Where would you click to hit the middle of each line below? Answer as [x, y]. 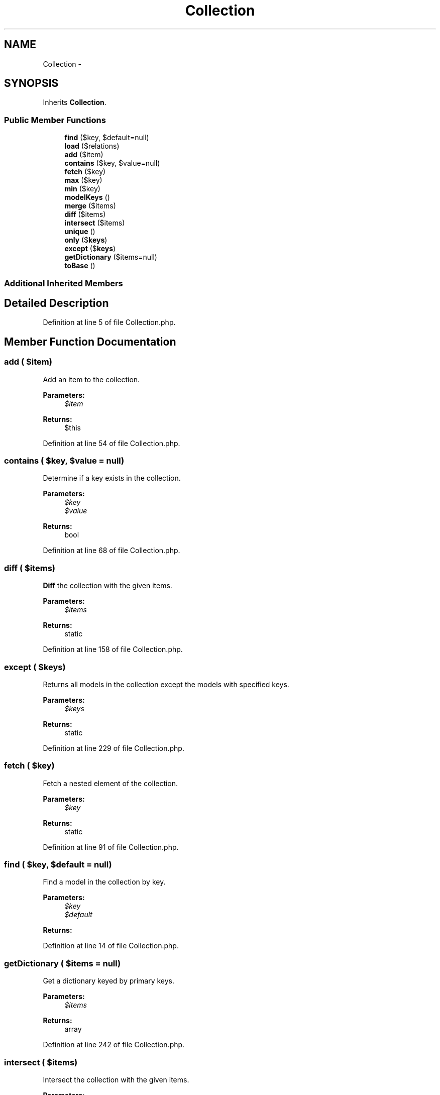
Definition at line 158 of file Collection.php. [113, 649]
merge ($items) [90, 206]
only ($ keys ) [86, 240]
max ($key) [83, 180]
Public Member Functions [55, 120]
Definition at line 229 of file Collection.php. [114, 748]
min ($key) [82, 189]
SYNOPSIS [31, 83]
